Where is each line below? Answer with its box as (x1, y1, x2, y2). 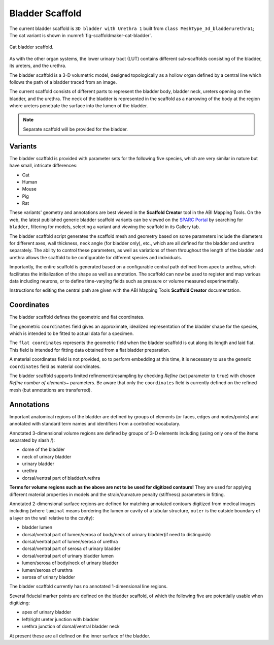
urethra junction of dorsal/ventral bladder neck (22, 623, 120, 630)
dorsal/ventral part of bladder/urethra (22, 475, 100, 481)
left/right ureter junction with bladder (22, 616, 99, 622)
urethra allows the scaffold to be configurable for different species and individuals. (9, 254, 182, 260)
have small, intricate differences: (9, 163, 78, 169)
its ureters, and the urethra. (9, 63, 66, 69)
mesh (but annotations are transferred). (9, 387, 92, 393)
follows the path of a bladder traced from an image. (9, 79, 117, 85)
